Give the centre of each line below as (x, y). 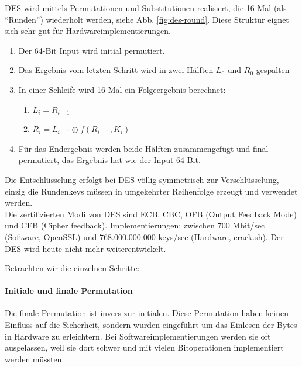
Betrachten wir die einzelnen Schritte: (72, 268)
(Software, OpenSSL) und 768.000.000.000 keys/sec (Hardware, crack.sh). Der (144, 236)
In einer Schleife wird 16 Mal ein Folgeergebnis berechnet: (122, 89)
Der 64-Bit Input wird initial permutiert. (92, 50)
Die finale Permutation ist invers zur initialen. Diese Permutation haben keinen (147, 313)
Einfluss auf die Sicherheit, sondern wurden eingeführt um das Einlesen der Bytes (151, 325)
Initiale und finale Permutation (69, 291)
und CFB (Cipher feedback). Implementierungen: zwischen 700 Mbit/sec (135, 225)
